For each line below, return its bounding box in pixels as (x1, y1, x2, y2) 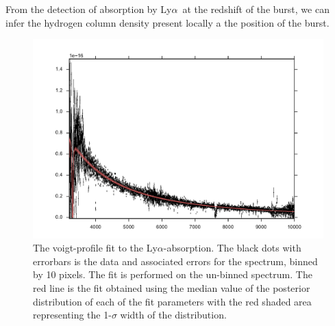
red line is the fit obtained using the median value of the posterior (33, 281, 310, 295)
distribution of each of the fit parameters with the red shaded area (33, 294, 312, 308)
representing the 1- (33, 308, 112, 322)
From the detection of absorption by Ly (5, 2, 172, 16)
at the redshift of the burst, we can (182, 2, 330, 16)
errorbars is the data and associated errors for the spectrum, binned (33, 254, 318, 268)
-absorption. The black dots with (163, 241, 301, 255)
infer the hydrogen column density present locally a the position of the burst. (5, 15, 330, 29)
